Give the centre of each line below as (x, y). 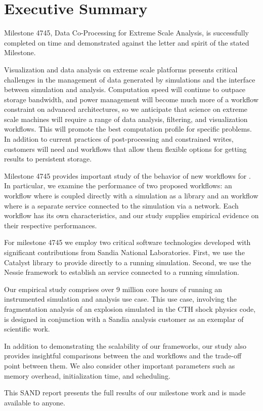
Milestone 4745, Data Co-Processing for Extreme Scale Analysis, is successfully (126, 33)
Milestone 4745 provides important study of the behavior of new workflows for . (127, 175)
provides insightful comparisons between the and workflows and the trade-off (123, 356)
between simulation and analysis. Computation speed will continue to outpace (125, 89)
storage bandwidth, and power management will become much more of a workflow (131, 99)
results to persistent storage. (48, 159)
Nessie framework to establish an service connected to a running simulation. (122, 272)
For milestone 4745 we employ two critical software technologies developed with (127, 242)
